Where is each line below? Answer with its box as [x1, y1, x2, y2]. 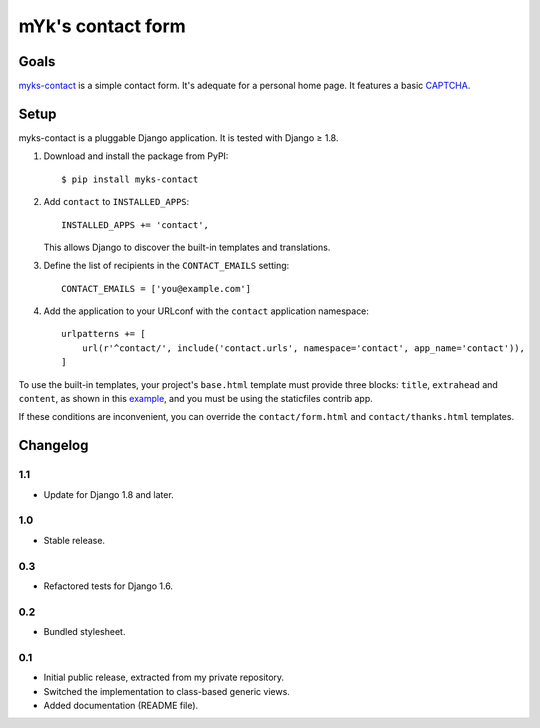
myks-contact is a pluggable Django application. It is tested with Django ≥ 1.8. [18, 131, 339, 144]
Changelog [18, 437, 89, 454]
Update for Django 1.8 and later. [43, 488, 174, 500]
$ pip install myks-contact [61, 173, 199, 185]
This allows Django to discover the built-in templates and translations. [43, 241, 331, 253]
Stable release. [43, 534, 105, 546]
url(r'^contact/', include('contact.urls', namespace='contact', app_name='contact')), [81, 342, 525, 354]
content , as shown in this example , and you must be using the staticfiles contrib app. [18, 393, 374, 405]
